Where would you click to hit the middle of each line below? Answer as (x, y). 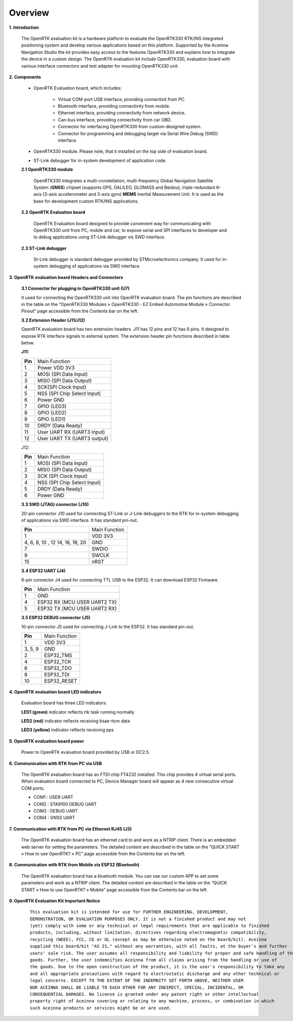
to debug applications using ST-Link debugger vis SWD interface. (99, 237)
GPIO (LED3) (52, 406)
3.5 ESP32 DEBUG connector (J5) (56, 618)
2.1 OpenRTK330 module (47, 169)
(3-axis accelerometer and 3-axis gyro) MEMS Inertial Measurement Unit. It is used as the (133, 194)
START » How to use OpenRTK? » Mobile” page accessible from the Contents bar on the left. (115, 890)
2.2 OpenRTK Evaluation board (53, 212)
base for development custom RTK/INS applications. (86, 201)
